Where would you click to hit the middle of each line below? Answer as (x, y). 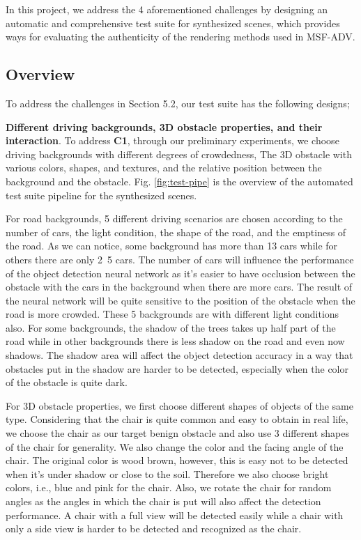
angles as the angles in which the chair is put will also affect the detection (163, 501)
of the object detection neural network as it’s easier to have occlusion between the (180, 273)
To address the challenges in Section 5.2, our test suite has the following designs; (178, 103)
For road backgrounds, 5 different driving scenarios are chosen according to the (174, 218)
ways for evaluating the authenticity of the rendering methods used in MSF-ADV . (180, 37)
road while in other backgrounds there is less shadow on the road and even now (175, 341)
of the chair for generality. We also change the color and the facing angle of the (175, 446)
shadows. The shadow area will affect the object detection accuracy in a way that (179, 355)
